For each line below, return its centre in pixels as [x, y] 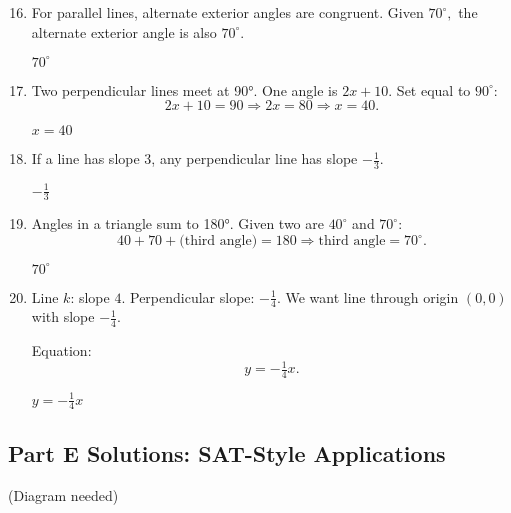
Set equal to [433, 89]
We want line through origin [372, 296]
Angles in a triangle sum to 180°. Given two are [177, 223]
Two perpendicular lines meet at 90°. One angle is [184, 89]
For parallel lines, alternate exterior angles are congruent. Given [227, 12]
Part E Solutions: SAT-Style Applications [227, 452]
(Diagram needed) [63, 494]
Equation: [61, 350]
